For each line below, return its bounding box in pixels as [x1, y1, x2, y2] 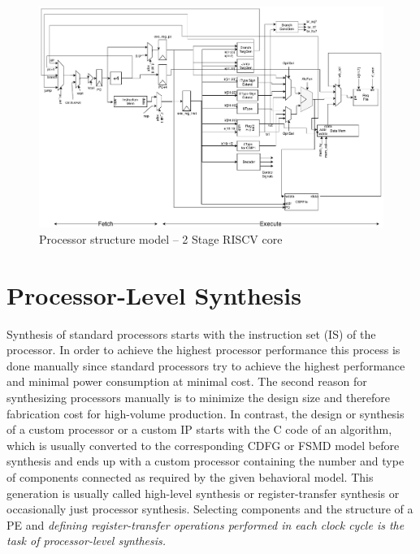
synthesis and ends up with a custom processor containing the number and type [6, 452, 405, 470]
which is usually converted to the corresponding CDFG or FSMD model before [6, 436, 400, 453]
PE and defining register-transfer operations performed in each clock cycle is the [6, 516, 405, 533]
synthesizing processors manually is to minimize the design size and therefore [6, 388, 391, 405]
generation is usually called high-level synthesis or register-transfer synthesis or [6, 484, 400, 501]
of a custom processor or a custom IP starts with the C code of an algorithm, [6, 421, 392, 438]
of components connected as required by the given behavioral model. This [6, 468, 374, 485]
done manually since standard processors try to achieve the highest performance [6, 357, 405, 374]
